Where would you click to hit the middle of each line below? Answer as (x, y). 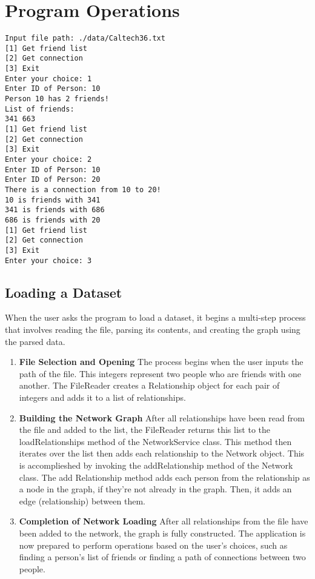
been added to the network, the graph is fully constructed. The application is (162, 533)
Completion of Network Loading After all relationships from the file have (164, 521)
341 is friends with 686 (55, 210)
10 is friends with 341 (53, 200)
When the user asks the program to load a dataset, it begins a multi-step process (155, 317)
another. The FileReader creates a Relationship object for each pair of (149, 385)
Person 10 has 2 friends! (57, 99)
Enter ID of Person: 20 (53, 180)
